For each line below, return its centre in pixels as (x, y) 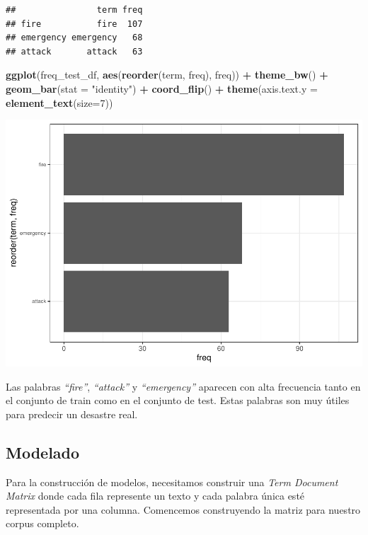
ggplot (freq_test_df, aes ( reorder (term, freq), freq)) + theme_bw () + (167, 75)
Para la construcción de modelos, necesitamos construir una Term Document (172, 482)
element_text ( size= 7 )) (59, 102)
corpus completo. (42, 523)
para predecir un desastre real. (72, 414)
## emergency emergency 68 (74, 38)
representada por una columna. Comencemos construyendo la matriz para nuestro (183, 509)
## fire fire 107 (74, 24)
